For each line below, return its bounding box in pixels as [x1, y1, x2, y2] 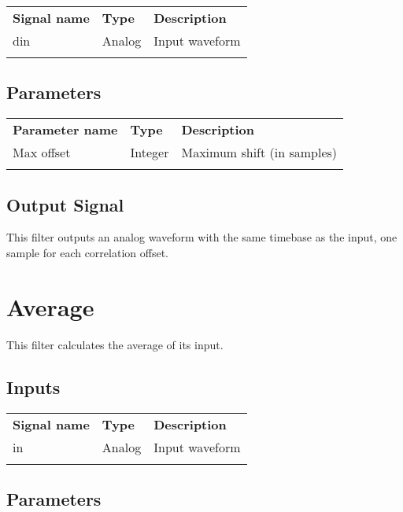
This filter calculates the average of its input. [6, 336, 224, 352]
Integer [130, 143, 169, 162]
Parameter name [13, 120, 118, 139]
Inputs [6, 374, 61, 399]
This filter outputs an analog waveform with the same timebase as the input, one [6, 229, 397, 245]
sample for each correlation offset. [6, 245, 168, 260]
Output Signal [6, 192, 124, 216]
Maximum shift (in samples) [181, 143, 338, 162]
